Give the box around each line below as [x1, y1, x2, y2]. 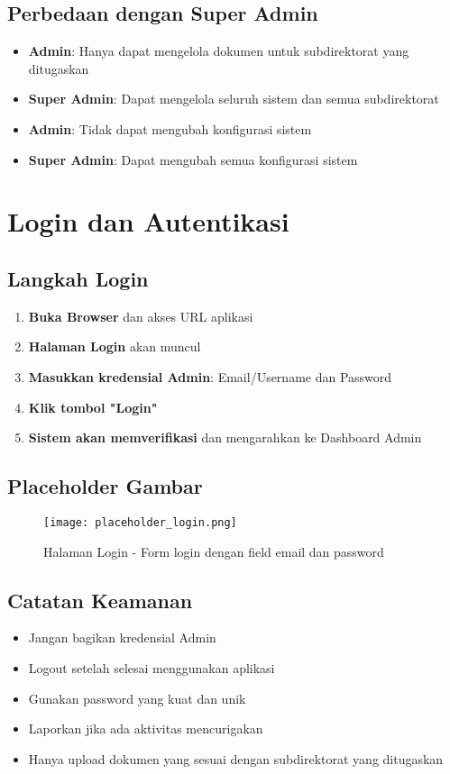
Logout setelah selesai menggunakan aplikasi [28, 658, 275, 677]
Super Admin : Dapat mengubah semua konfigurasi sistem [28, 150, 358, 168]
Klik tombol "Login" [28, 397, 158, 416]
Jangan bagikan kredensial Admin [28, 628, 216, 647]
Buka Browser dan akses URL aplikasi [28, 306, 253, 325]
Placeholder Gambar [7, 472, 203, 500]
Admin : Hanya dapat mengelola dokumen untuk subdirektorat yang [28, 41, 409, 60]
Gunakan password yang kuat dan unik [28, 688, 246, 707]
